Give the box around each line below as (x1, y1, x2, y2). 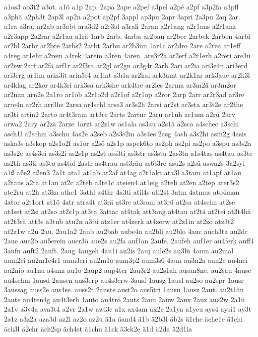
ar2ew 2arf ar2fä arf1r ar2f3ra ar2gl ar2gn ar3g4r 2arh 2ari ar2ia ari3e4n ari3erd (4, 60, 248, 70)
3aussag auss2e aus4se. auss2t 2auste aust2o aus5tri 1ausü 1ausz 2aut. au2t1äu (4, 284, 244, 295)
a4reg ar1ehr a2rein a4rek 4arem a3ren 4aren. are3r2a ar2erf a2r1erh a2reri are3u (4, 50, 251, 60)
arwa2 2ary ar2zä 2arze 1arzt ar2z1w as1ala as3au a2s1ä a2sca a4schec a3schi (4, 118, 239, 129)
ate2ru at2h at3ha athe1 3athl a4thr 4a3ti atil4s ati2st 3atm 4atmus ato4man (4, 187, 240, 197)
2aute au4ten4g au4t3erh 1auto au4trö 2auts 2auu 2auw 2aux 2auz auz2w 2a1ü (4, 294, 245, 304)
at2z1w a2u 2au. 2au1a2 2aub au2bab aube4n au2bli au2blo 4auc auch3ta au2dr (4, 225, 248, 236)
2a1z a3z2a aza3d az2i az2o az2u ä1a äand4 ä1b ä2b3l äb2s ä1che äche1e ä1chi (4, 314, 243, 324)
